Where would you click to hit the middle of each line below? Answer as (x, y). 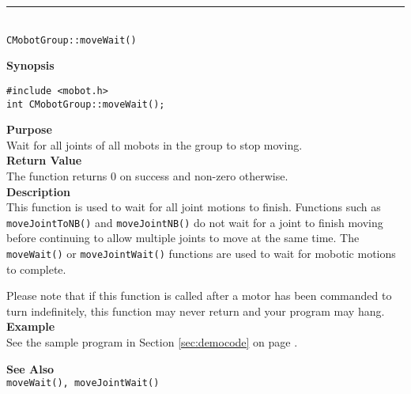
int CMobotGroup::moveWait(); (86, 104)
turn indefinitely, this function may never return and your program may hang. (196, 311)
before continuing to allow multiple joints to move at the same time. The (183, 238)
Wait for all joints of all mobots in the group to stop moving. (155, 144)
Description (39, 191)
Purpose (29, 129)
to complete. (36, 269)
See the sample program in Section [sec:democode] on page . (152, 342)
